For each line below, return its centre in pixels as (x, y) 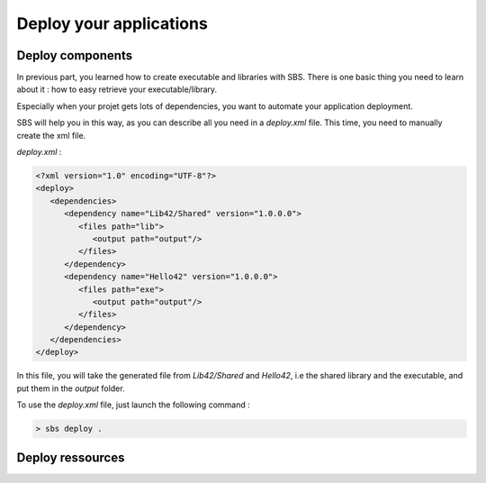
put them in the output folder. (71, 388)
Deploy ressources (71, 457)
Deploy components (75, 55)
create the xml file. (51, 135)
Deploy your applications (112, 23)
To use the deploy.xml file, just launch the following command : (134, 405)
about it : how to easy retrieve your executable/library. (117, 89)
